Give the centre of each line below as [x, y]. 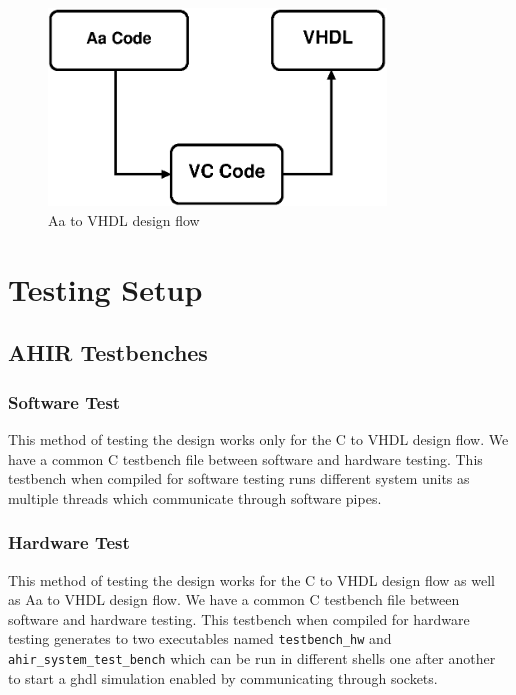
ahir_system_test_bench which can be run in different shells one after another [252, 658]
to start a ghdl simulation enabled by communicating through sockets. [223, 677]
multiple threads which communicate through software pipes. [195, 497]
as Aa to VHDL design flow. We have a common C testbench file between [234, 599]
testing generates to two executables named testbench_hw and [200, 638]
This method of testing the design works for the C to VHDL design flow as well [251, 579]
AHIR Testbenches [108, 352]
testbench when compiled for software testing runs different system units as [239, 478]
